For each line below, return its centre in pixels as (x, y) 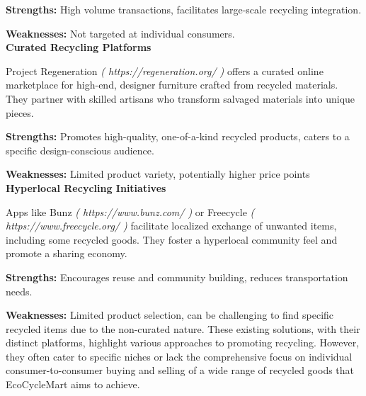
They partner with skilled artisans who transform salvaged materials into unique (181, 98)
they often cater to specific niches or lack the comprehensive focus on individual (179, 356)
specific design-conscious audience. (80, 150)
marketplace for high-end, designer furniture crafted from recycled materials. (172, 85)
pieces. (20, 112)
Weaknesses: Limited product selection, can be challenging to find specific (170, 315)
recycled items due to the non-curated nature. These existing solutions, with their (183, 328)
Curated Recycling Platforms (79, 47)
